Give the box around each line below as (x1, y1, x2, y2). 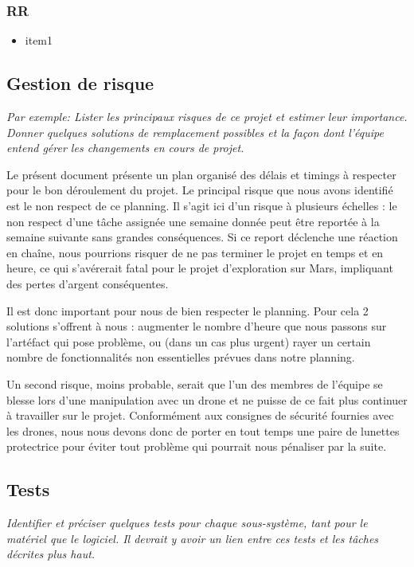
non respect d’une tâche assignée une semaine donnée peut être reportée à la (6, 213, 380, 229)
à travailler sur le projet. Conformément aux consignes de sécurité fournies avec (6, 407, 394, 424)
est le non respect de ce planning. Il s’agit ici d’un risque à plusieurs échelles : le (6, 197, 397, 213)
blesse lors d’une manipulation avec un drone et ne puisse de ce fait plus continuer (6, 391, 408, 408)
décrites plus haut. (6, 545, 96, 562)
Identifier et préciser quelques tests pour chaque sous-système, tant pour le (6, 514, 368, 531)
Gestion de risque (6, 71, 154, 96)
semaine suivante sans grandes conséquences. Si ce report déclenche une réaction (6, 229, 398, 245)
